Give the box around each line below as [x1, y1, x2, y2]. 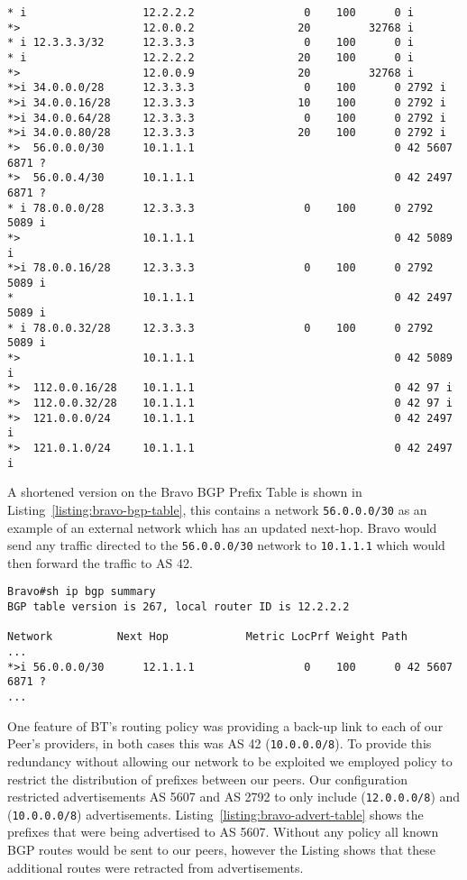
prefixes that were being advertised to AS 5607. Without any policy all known [7, 822, 439, 841]
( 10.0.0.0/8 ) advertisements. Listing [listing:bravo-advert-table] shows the [7, 804, 424, 823]
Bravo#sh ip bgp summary [7, 585, 156, 599]
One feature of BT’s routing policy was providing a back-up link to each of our [7, 716, 444, 735]
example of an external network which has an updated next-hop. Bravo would [7, 518, 437, 536]
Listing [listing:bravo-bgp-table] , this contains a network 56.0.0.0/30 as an [7, 500, 427, 518]
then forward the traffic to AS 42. [7, 553, 193, 572]
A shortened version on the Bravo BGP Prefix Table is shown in [7, 482, 362, 501]
